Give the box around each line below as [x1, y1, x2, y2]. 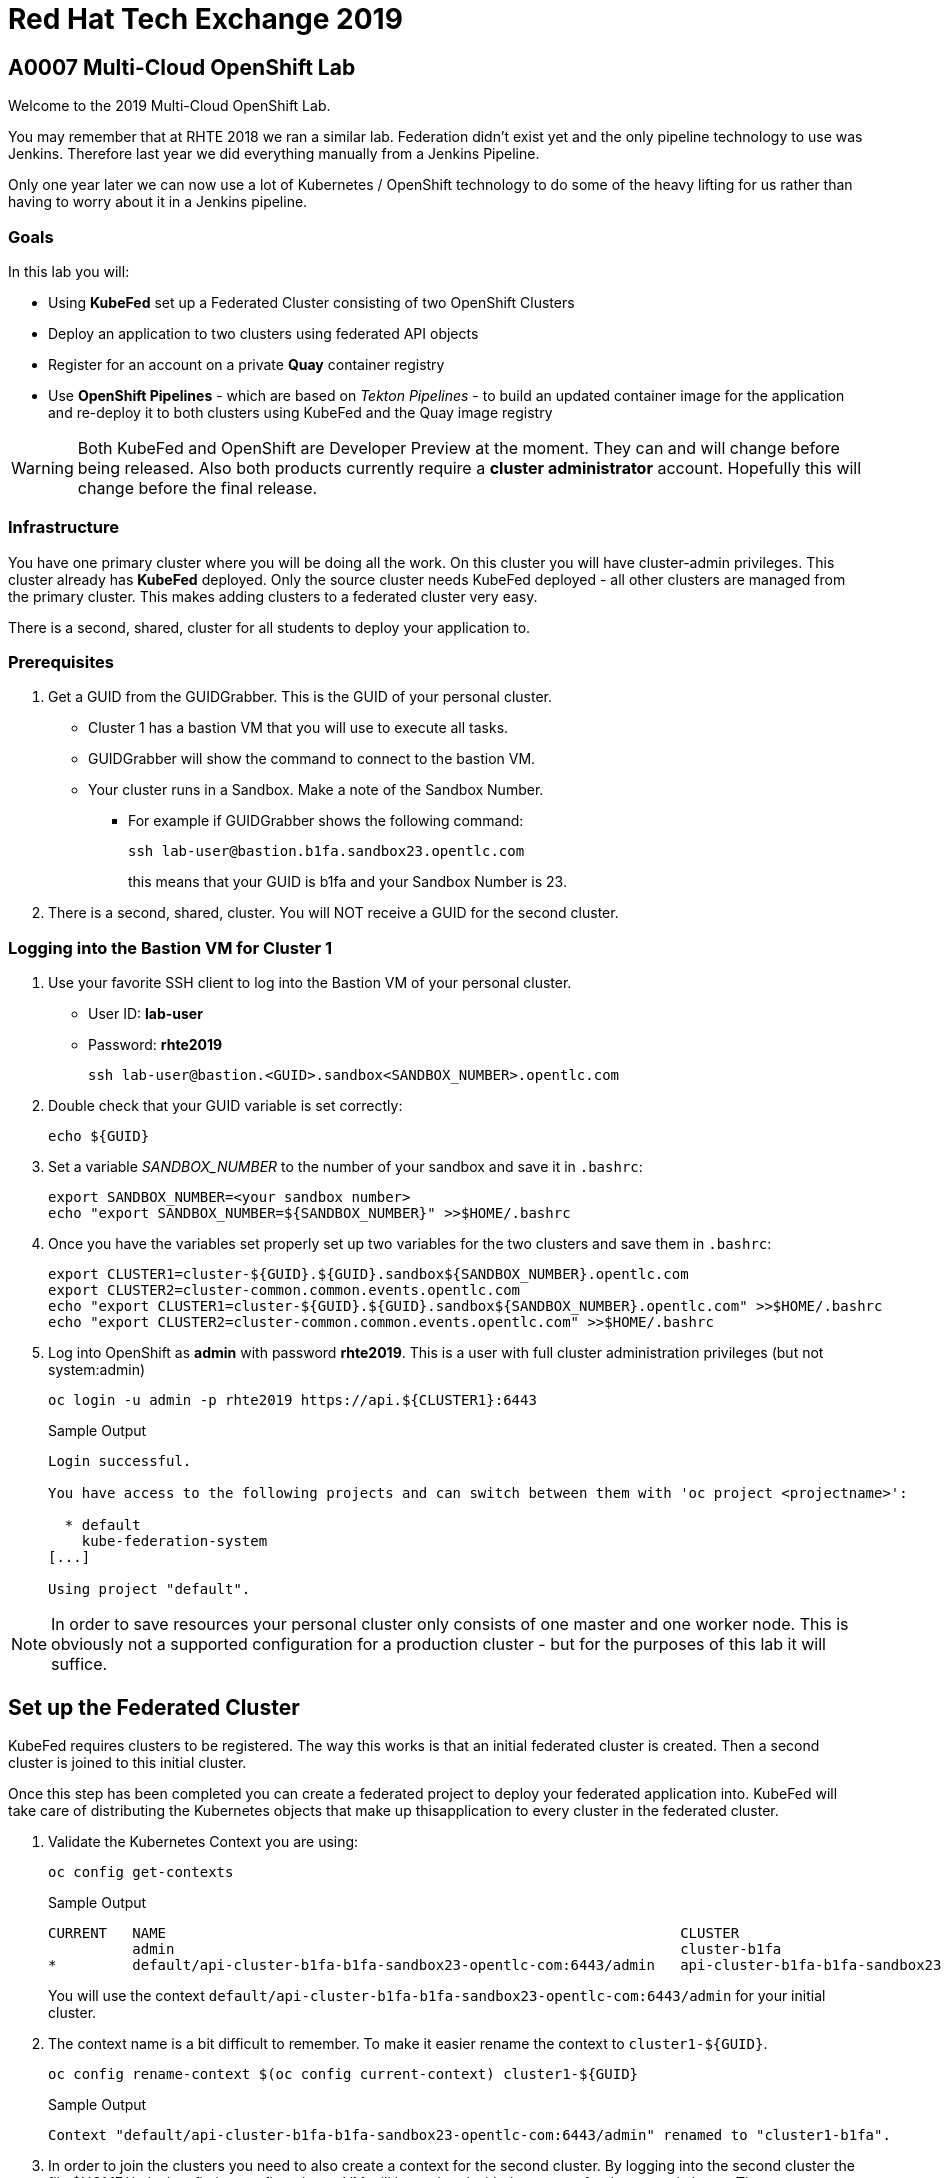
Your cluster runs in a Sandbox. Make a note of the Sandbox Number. [88, 781, 544, 799]
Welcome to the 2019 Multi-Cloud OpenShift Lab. [8, 97, 331, 115]
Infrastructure [8, 517, 120, 538]
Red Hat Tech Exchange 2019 [8, 2, 403, 36]
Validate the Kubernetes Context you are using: [48, 1833, 359, 1851]
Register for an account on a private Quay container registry [48, 355, 445, 373]
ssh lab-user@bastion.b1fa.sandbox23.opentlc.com [128, 843, 525, 860]
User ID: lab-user [88, 1005, 203, 1023]
